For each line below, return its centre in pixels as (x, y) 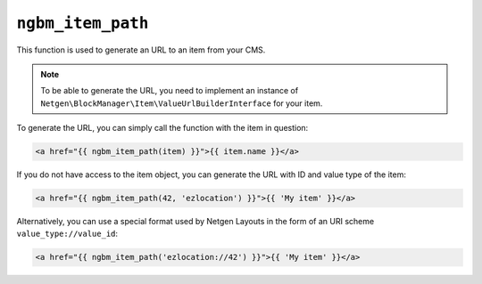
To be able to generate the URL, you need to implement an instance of (170, 91)
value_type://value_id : (67, 234)
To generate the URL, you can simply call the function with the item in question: (162, 128)
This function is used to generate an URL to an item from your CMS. (141, 50)
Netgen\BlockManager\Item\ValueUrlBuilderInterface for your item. (182, 103)
